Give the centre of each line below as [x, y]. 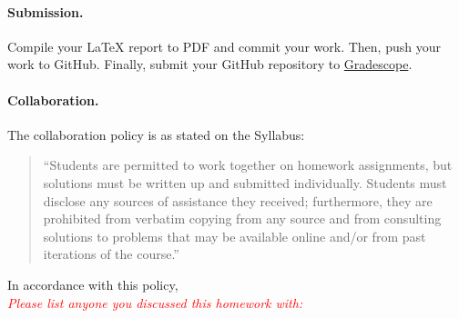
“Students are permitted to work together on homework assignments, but [248, 165]
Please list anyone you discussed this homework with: [155, 302]
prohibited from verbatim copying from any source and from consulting [242, 219]
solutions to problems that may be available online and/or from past [235, 236]
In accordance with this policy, [93, 284]
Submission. [46, 11]
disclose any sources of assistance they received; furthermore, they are [238, 200]
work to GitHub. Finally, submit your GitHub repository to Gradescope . [210, 64]
